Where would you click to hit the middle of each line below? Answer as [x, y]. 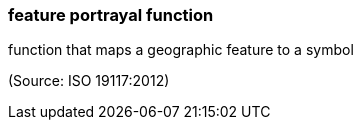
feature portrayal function [111, 15]
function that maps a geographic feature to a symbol [181, 50]
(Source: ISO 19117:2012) [89, 81]
